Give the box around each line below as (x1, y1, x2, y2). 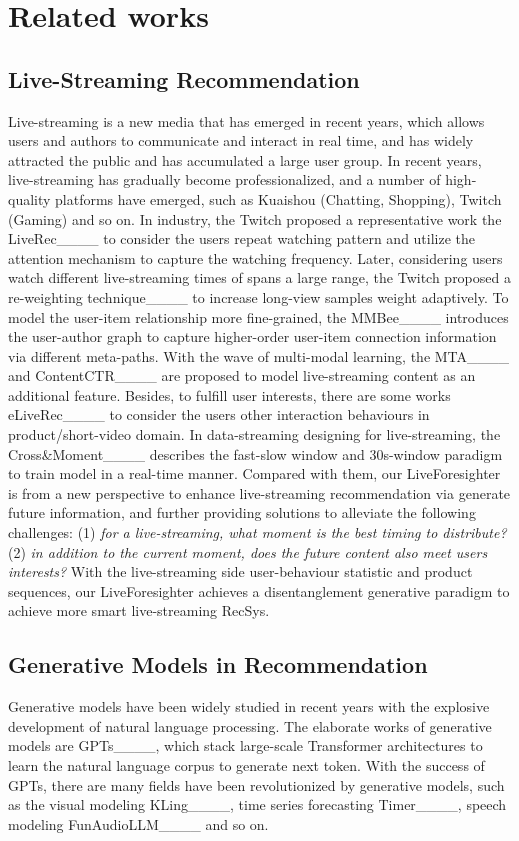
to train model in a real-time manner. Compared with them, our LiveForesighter (8, 463, 501, 484)
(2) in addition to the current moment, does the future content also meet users (8, 541, 488, 562)
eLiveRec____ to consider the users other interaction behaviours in (8, 404, 430, 425)
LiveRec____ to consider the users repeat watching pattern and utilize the (8, 228, 476, 249)
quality (8, 188, 51, 209)
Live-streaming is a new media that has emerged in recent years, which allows (8, 110, 485, 131)
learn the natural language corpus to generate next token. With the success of (8, 755, 485, 775)
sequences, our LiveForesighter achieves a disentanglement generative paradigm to (8, 580, 510, 601)
